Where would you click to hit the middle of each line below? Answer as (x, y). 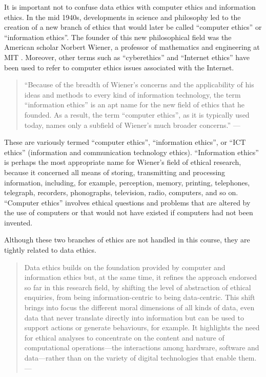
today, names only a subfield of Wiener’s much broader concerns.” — (132, 125)
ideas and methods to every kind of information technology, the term (132, 94)
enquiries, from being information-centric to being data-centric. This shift (140, 297)
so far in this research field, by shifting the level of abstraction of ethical (138, 287)
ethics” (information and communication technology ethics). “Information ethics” (131, 152)
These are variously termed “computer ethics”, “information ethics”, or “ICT (125, 142)
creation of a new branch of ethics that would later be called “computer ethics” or (133, 27)
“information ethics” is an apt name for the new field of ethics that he (135, 105)
